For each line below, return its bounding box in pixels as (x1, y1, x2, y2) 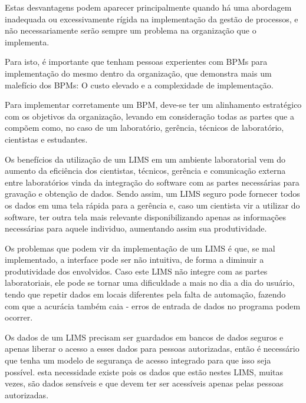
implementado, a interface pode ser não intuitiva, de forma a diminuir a (5, 253, 264, 266)
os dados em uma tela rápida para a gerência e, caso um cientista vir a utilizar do (5, 199, 300, 211)
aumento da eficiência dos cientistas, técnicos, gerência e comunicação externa (5, 164, 286, 177)
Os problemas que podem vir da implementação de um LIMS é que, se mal (5, 242, 275, 254)
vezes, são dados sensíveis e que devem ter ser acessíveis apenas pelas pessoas (5, 377, 284, 389)
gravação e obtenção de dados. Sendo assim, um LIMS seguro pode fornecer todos (5, 187, 300, 200)
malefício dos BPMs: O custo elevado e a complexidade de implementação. (5, 78, 274, 91)
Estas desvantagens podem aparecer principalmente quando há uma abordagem (5, 1, 292, 13)
